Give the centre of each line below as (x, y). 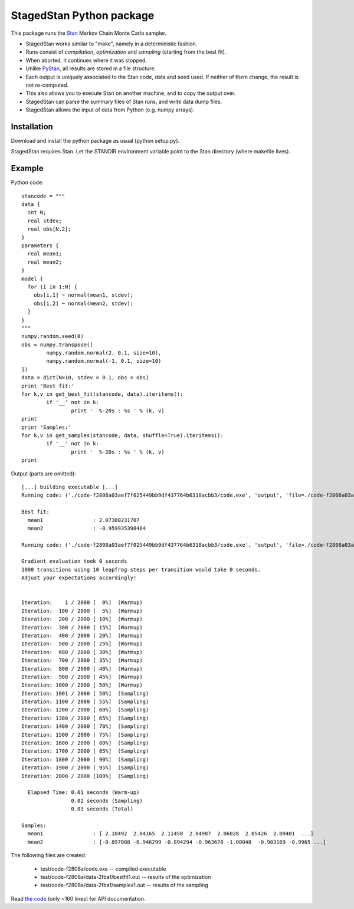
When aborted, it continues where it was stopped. (86, 60)
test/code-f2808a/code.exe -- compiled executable (103, 869)
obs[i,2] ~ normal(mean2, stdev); (83, 303)
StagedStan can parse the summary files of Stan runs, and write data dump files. (124, 101)
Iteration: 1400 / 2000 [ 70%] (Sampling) (85, 726)
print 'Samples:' (46, 427)
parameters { (40, 246)
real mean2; (45, 262)
